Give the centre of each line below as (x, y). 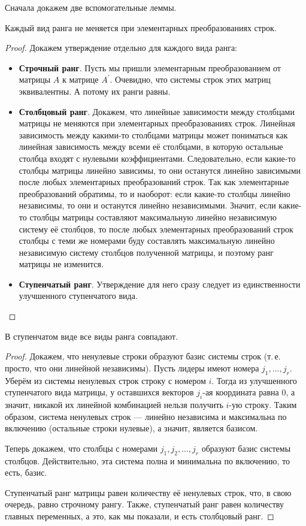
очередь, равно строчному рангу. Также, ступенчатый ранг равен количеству (144, 504)
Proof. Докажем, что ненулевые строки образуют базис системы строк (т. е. (143, 356)
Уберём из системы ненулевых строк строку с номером (105, 380)
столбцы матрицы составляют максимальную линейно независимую (153, 217)
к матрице (80, 79)
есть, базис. (26, 472)
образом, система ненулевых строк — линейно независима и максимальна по (146, 416)
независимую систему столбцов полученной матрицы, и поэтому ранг (146, 252)
